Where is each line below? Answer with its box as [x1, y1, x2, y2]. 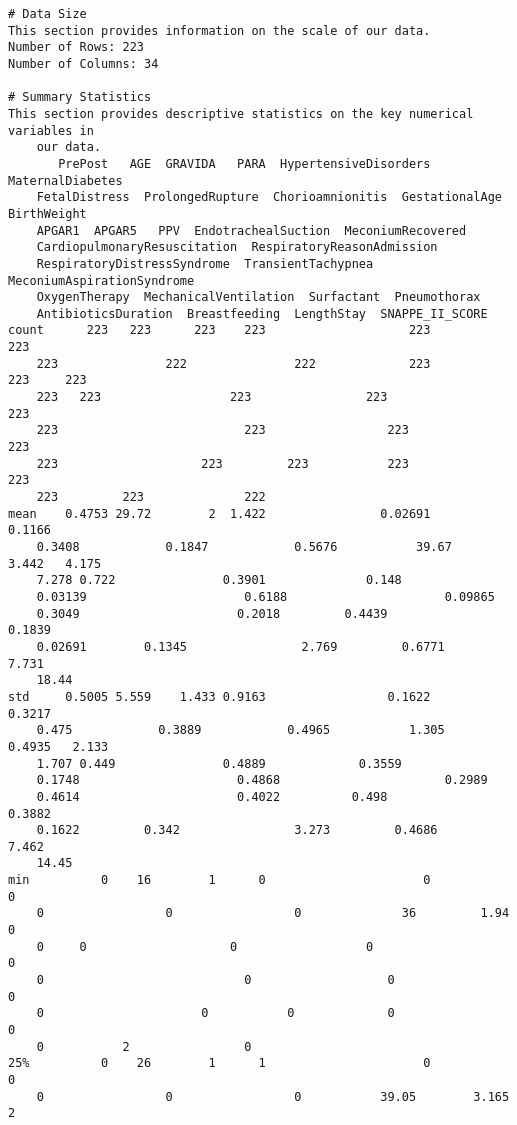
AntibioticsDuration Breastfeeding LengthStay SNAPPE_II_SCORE [36, 306, 488, 321]
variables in [8, 123, 94, 138]
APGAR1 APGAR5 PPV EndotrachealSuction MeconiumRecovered [36, 223, 467, 238]
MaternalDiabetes [8, 173, 123, 188]
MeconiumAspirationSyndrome [8, 273, 195, 288]
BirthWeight [8, 206, 87, 221]
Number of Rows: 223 [8, 40, 145, 55]
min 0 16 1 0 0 [8, 873, 431, 888]
